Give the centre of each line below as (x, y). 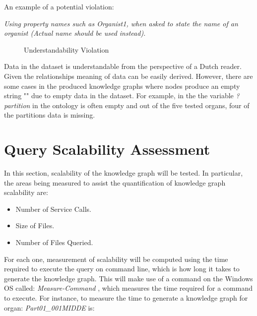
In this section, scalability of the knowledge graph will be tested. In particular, (124, 173)
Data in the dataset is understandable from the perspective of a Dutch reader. (123, 66)
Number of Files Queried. (54, 242)
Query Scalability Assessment (107, 149)
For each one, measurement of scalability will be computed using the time (116, 259)
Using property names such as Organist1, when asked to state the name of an (121, 23)
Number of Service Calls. (54, 209)
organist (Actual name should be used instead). (75, 33)
